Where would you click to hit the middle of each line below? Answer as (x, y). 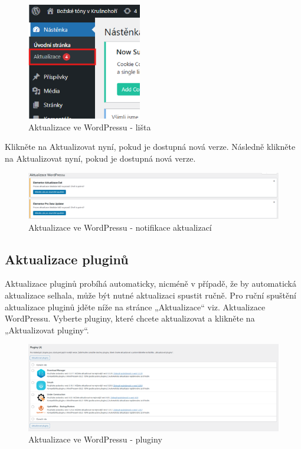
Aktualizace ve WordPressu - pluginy (95, 439)
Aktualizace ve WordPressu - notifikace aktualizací (120, 227)
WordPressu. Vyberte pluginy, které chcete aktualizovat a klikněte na (130, 318)
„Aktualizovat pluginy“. (47, 330)
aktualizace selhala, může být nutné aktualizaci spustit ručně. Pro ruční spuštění (150, 295)
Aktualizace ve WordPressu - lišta (90, 127)
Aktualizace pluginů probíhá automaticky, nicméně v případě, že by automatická (151, 284)
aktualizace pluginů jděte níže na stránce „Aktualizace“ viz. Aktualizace (135, 307)
